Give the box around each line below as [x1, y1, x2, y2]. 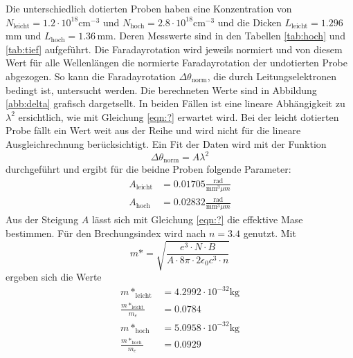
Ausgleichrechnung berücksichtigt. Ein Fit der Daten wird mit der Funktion [6, 136, 327, 151]
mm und [6, 28, 42, 43]
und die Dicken [217, 15, 282, 29]
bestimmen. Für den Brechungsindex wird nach [6, 226, 206, 241]
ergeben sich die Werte [6, 270, 102, 284]
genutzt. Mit [243, 226, 296, 241]
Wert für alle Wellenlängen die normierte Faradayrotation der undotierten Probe [6, 55, 347, 70]
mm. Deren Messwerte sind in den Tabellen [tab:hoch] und [97, 28, 346, 43]
